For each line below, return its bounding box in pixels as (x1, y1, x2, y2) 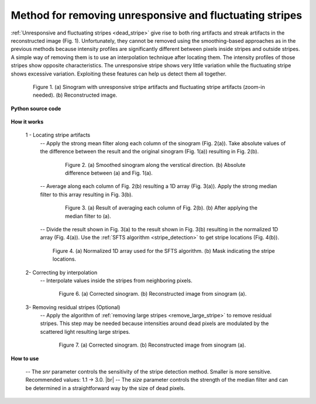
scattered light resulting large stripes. (40, 328, 130, 335)
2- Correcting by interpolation (25, 269, 98, 276)
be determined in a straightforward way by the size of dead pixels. (25, 384, 186, 392)
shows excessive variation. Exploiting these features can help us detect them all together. (11, 70, 226, 77)
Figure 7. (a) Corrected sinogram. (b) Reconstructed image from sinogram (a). (59, 341, 246, 348)
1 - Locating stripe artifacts (25, 132, 91, 139)
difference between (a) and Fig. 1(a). (65, 170, 153, 177)
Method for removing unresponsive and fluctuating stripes (11, 9, 303, 22)
